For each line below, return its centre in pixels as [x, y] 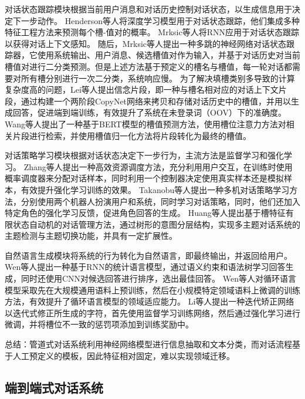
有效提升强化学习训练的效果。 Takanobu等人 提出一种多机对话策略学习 [155, 189]
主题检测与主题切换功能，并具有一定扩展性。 [91, 236]
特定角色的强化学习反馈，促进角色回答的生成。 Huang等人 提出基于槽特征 [145, 213]
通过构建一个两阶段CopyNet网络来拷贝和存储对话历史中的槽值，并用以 [156, 101]
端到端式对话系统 [54, 387]
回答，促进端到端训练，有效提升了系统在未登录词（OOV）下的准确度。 [149, 112]
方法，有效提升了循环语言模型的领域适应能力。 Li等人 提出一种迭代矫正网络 [150, 301]
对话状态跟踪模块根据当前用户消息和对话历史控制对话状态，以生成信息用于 [148, 9]
